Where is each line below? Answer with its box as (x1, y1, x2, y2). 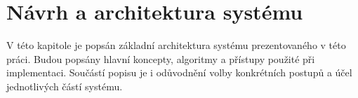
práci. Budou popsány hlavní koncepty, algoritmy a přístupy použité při (6, 51, 315, 66)
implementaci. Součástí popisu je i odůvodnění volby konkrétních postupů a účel (6, 65, 352, 80)
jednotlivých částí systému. (6, 78, 123, 93)
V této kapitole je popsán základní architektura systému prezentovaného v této (6, 38, 346, 52)
